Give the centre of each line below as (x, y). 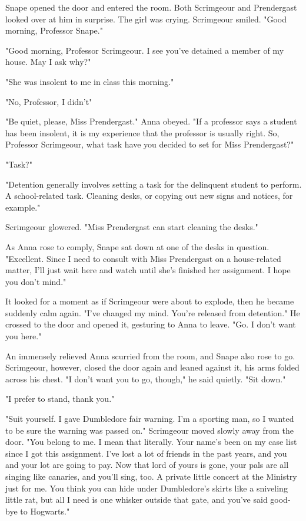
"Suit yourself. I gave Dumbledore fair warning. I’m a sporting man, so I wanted (150, 419)
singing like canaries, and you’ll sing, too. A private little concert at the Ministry (151, 476)
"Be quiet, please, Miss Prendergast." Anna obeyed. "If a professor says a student (151, 121)
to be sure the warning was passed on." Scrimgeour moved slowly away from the (149, 430)
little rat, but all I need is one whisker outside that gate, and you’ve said (137, 499)
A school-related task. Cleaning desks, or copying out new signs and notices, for (149, 196)
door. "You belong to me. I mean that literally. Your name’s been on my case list (151, 442)
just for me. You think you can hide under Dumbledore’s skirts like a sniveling (147, 488)
